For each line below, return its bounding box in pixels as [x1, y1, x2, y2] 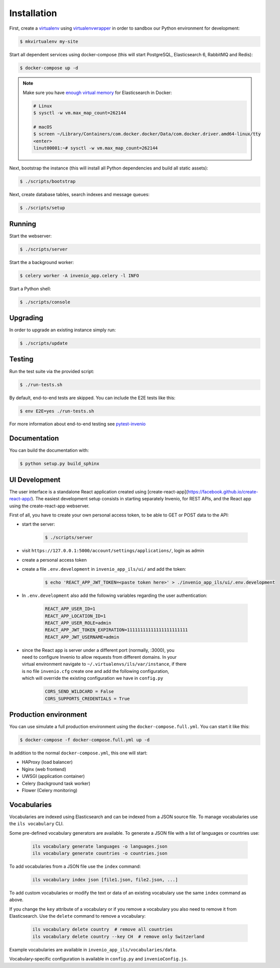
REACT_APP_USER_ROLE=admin [45, 620, 111, 626]
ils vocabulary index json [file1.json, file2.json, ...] [32, 877, 178, 883]
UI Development [9, 475, 61, 484]
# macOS [33, 124, 52, 130]
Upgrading [9, 313, 44, 322]
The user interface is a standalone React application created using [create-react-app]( [9, 488, 188, 495]
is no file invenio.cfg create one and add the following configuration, [22, 668, 169, 674]
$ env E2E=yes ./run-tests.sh [20, 408, 94, 414]
